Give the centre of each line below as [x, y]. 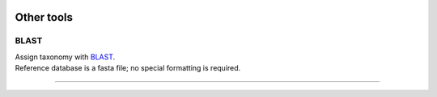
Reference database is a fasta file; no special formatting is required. [128, 68]
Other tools [44, 17]
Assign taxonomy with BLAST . [65, 57]
